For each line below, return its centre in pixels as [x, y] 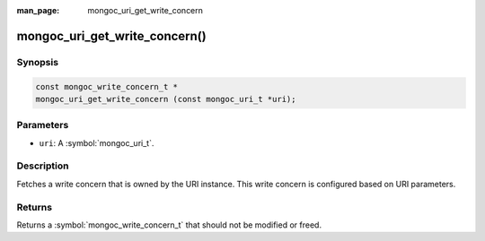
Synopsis [37, 62]
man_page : [38, 10]
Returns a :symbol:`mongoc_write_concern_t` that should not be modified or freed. [169, 225]
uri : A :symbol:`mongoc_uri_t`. [97, 142]
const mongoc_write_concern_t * [107, 86]
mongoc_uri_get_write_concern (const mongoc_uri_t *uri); [166, 99]
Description [43, 166]
